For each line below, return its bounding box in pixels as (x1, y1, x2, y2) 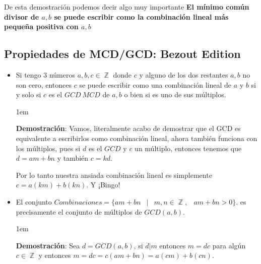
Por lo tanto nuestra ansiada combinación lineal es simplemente (16, 169, 212, 180)
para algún (212, 240, 246, 250)
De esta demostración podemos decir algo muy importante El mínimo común (4, 2, 249, 12)
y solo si (16, 89, 41, 100)
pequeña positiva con (4, 21, 79, 32)
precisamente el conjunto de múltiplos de (16, 206, 142, 217)
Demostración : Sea (16, 240, 80, 250)
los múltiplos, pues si (16, 143, 81, 153)
